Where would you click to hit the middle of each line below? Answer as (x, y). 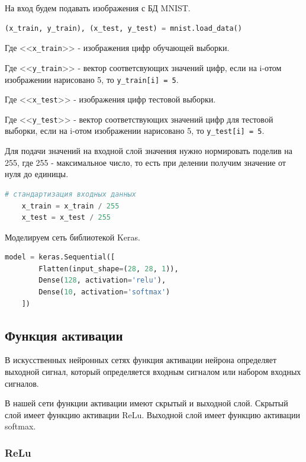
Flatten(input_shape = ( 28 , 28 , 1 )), (109, 269)
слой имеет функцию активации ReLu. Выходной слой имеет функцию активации (153, 414)
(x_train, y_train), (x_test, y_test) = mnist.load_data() (123, 28)
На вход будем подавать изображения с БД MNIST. (98, 8)
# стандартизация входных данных (70, 194)
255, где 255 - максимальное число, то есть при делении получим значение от (145, 162)
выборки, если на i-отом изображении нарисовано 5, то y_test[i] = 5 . (135, 131)
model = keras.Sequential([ (60, 257)
